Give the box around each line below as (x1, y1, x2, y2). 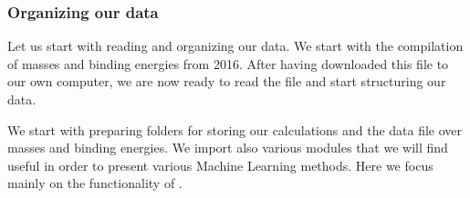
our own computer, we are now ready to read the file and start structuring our (7, 72, 446, 91)
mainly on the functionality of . (7, 173, 183, 193)
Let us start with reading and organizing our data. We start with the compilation (7, 36, 464, 55)
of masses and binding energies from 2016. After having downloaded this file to (7, 54, 449, 73)
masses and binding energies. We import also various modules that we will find (7, 138, 448, 157)
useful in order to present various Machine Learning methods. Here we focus (7, 155, 433, 174)
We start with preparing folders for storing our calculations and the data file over (7, 120, 463, 139)
